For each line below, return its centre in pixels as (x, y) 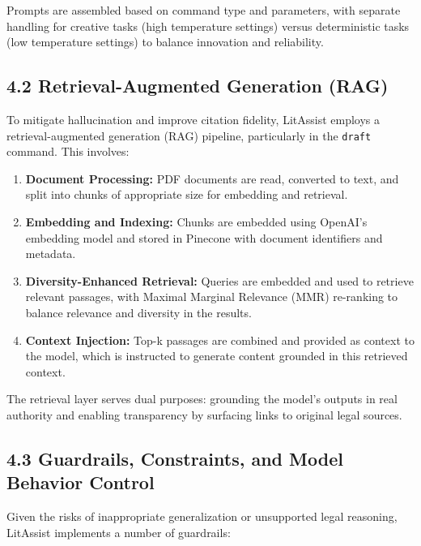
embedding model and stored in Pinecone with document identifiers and (204, 237)
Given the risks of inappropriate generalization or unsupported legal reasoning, (202, 516)
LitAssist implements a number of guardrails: (119, 532)
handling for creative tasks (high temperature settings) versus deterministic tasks (208, 26)
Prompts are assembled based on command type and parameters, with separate (204, 10)
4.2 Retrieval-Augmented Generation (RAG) (198, 86)
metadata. (51, 254)
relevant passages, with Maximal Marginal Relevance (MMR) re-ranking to (212, 297)
